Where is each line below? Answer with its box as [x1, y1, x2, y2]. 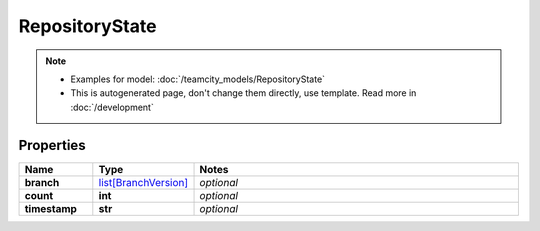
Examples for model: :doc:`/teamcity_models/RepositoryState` [70, 73, 325, 85]
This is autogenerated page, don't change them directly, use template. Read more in [70, 87, 417, 99]
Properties [18, 136, 86, 154]
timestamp [24, 201, 77, 215]
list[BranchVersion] [98, 175, 189, 189]
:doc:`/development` [70, 101, 154, 113]
